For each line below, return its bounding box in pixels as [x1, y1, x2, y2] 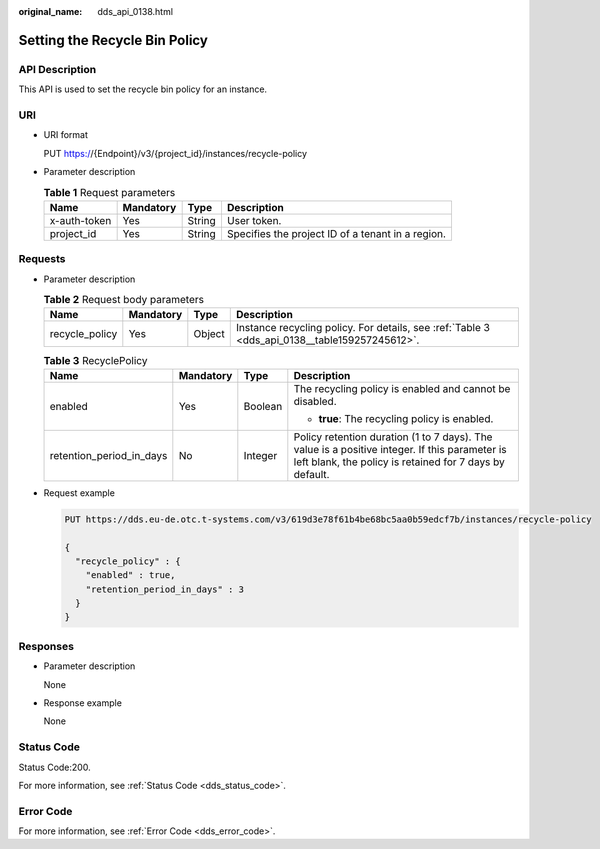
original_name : [18, 6, 83, 17]
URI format [43, 129, 89, 141]
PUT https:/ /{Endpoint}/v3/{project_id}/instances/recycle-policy [43, 147, 308, 159]
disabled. [293, 394, 337, 408]
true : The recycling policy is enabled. [318, 411, 494, 425]
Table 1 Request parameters [43, 185, 176, 199]
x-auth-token [49, 213, 112, 227]
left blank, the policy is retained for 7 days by [293, 455, 505, 469]
